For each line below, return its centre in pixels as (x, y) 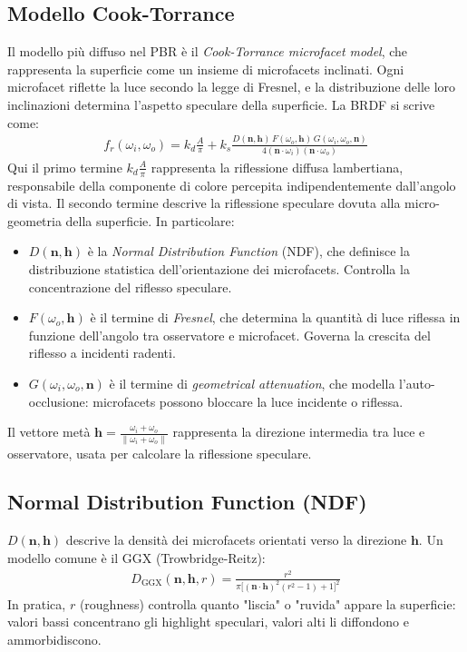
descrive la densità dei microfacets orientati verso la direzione (236, 540)
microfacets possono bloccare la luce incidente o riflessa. (248, 401)
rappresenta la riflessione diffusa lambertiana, (277, 167)
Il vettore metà (49, 432)
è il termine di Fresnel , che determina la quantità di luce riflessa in (275, 317)
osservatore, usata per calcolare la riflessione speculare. (160, 453)
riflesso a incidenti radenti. (102, 353)
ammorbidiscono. (54, 639)
